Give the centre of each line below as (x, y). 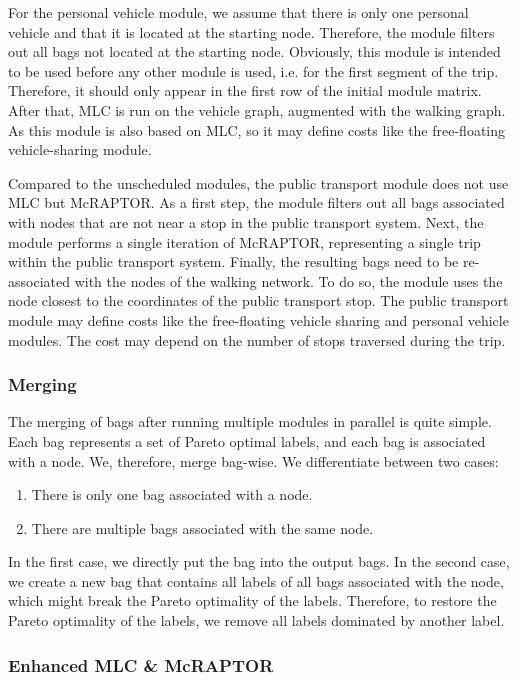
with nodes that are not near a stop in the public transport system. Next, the (246, 221)
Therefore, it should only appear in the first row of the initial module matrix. (245, 90)
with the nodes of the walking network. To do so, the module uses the (288, 280)
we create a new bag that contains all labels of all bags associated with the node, (256, 580)
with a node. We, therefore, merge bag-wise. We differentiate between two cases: (253, 460)
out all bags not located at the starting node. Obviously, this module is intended (254, 51)
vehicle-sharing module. (80, 149)
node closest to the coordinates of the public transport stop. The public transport (258, 300)
